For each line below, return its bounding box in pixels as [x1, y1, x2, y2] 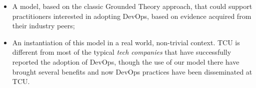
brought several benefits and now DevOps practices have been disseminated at [12, 66, 252, 77]
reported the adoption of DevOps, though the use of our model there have [12, 56, 239, 67]
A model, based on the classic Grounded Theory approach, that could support [12, 1, 252, 11]
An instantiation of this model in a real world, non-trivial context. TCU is [12, 37, 240, 47]
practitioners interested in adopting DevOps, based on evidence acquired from [12, 10, 251, 21]
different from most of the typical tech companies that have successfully [12, 47, 231, 57]
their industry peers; [12, 20, 75, 31]
